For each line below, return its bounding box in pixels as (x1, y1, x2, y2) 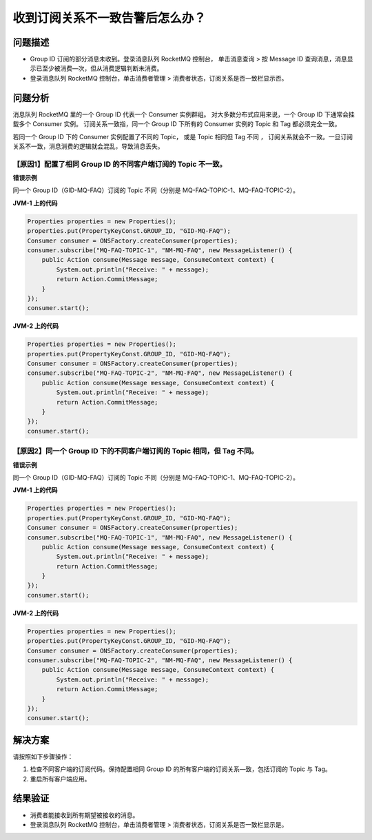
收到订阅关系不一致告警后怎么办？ (12, 10, 207, 25)
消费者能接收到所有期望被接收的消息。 (30, 810, 139, 819)
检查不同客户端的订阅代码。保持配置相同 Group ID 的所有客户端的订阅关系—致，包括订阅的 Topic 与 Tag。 (30, 765, 331, 773)
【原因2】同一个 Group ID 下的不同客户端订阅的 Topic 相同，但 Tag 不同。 (12, 447, 258, 456)
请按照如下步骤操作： (12, 752, 74, 761)
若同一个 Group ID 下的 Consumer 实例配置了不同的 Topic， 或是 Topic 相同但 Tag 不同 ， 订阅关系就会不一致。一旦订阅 (12, 132, 353, 141)
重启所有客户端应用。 (30, 775, 91, 783)
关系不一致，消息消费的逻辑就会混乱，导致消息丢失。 (12, 142, 164, 150)
